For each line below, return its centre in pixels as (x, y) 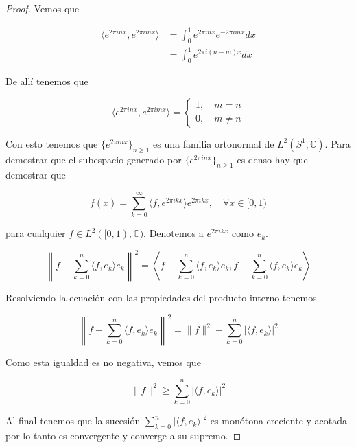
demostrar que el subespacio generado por (94, 159)
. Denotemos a (174, 233)
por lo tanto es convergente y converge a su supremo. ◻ (123, 435)
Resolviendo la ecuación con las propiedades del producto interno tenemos (161, 298)
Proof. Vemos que (43, 8)
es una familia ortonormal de (214, 143)
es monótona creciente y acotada (279, 421)
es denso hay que (272, 159)
